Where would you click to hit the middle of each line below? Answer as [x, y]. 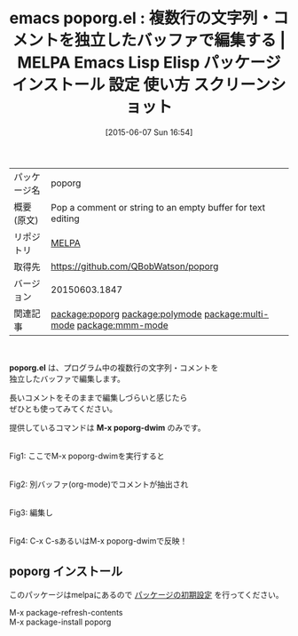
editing [65, 219]
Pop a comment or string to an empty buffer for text [158, 207]
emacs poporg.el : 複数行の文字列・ [141, 18]
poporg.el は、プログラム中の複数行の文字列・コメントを [114, 367]
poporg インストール [66, 572]
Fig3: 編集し [31, 513]
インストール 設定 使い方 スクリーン [141, 85]
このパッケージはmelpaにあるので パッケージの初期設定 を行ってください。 [146, 594]
